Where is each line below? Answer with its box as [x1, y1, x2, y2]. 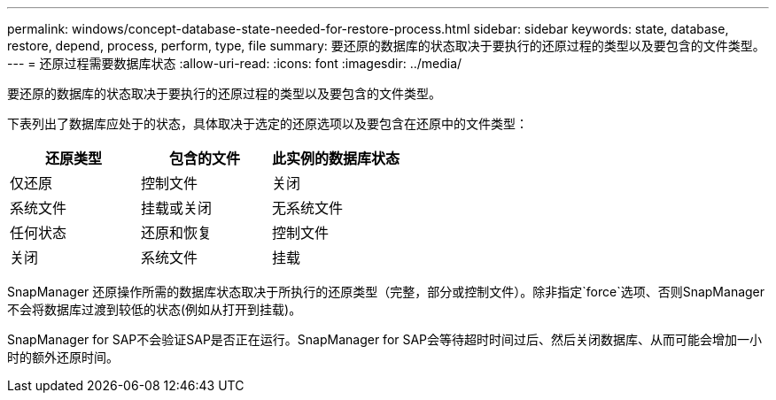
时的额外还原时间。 [7, 350, 119, 365]
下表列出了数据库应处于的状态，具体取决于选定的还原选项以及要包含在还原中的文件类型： [7, 116, 528, 131]
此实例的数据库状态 [272, 150, 400, 167]
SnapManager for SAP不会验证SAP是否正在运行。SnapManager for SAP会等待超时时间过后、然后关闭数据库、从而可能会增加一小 [7, 332, 763, 347]
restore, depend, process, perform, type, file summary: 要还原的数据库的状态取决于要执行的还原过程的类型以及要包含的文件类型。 [7, 38, 765, 53]
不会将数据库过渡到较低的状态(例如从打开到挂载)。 [7, 302, 302, 317]
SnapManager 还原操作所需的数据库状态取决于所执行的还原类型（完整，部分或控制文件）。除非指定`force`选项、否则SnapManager [7, 284, 765, 299]
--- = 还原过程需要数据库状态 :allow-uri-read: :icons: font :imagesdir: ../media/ [7, 56, 462, 71]
